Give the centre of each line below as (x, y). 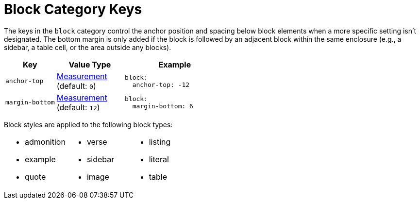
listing (160, 142)
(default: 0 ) (76, 86)
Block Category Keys (73, 9)
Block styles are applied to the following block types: (88, 124)
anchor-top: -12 (161, 85)
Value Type (90, 64)
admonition (45, 142)
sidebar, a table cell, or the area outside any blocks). (88, 47)
